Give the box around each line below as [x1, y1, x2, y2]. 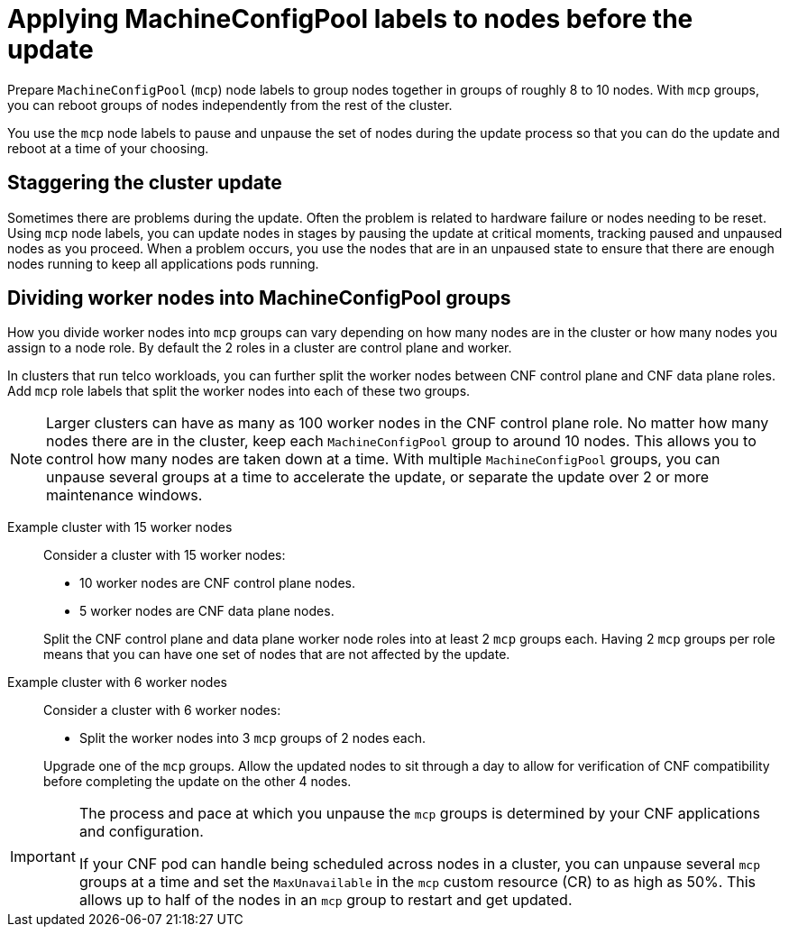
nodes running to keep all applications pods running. [7, 255, 319, 271]
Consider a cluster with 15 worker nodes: [43, 547, 286, 563]
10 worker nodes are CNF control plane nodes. [79, 575, 356, 591]
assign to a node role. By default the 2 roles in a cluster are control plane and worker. [7, 340, 512, 356]
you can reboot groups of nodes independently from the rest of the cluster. [7, 96, 453, 113]
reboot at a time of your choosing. [7, 140, 209, 156]
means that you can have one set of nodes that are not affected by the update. [43, 646, 510, 663]
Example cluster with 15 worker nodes [7, 519, 233, 536]
